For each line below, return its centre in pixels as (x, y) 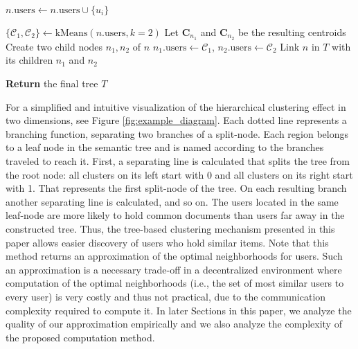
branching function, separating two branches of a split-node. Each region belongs (177, 133)
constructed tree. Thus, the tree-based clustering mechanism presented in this (170, 228)
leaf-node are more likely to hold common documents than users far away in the (175, 215)
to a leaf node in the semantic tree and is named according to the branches (165, 147)
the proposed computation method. (80, 337)
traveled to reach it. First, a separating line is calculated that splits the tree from (178, 161)
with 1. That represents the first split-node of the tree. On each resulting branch (176, 188)
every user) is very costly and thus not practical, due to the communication (166, 296)
